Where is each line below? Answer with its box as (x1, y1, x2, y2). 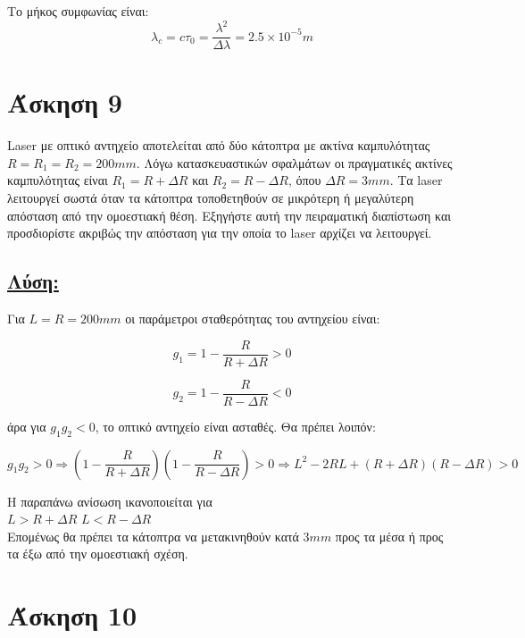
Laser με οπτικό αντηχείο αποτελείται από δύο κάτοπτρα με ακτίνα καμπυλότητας (7, 136, 430, 155)
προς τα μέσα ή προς (335, 526, 444, 545)
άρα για (7, 416, 46, 435)
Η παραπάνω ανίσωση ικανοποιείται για (7, 491, 212, 510)
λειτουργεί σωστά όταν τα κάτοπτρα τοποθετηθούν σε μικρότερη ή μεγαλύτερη (7, 189, 414, 207)
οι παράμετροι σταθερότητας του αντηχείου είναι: (125, 309, 380, 328)
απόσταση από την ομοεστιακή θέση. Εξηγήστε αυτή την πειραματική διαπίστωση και (7, 206, 452, 224)
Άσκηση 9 (7, 84, 122, 121)
